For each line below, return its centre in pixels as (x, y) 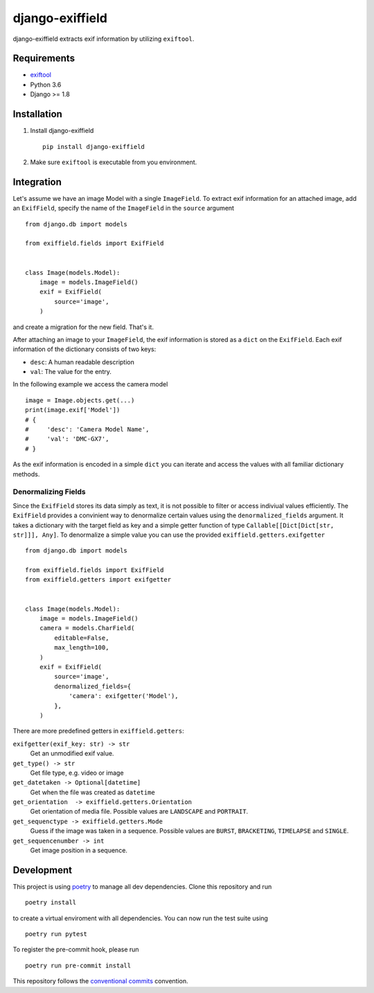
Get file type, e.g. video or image (77, 773)
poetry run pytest (56, 934)
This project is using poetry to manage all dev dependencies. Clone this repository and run (142, 886)
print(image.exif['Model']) (73, 410)
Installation (37, 114)
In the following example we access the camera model (90, 384)
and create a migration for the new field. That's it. (83, 327)
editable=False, (82, 638)
